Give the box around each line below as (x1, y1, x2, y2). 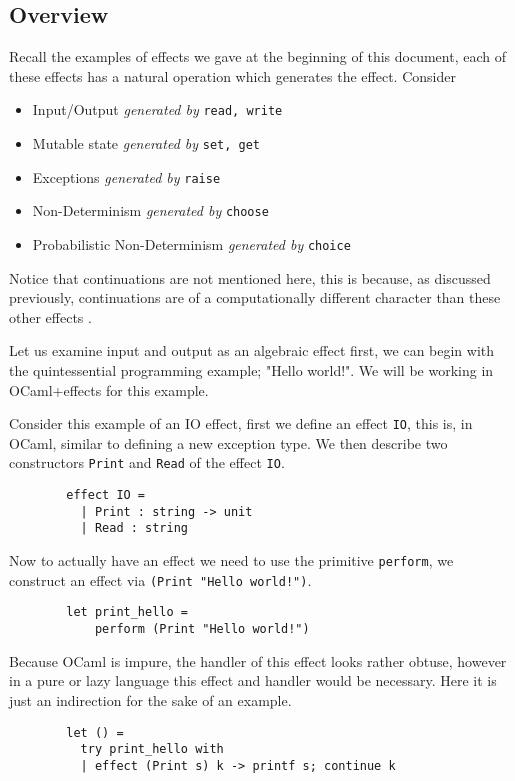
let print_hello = (66, 605, 188, 620)
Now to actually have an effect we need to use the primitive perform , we (9, 550, 454, 571)
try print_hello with (80, 742, 224, 757)
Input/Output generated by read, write (32, 99, 283, 120)
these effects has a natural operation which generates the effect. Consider (9, 65, 456, 86)
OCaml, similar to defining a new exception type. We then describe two (9, 432, 448, 453)
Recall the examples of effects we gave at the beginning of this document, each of (9, 46, 506, 67)
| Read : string (80, 521, 188, 536)
